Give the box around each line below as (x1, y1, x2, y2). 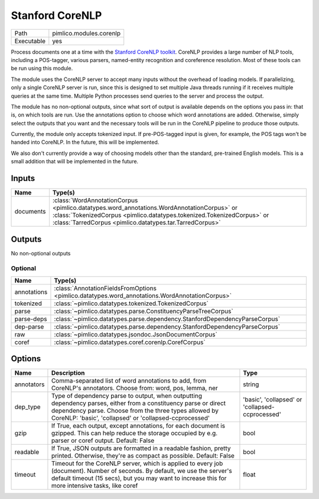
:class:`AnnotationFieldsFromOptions (54, 284, 157, 292)
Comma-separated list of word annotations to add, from (51, 377, 207, 385)
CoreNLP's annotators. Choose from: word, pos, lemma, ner (51, 384, 218, 393)
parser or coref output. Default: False (51, 436, 155, 445)
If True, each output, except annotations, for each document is (51, 422, 226, 430)
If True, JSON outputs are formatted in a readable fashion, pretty (51, 444, 231, 452)
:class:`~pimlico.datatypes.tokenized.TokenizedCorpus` (54, 299, 209, 307)
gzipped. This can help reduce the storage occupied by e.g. (51, 429, 218, 438)
